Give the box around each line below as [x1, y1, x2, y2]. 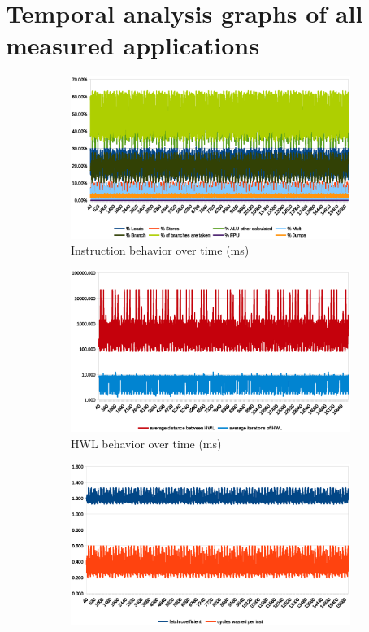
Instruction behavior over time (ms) [71, 242, 250, 259]
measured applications [6, 28, 259, 62]
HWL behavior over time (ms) [71, 435, 222, 452]
